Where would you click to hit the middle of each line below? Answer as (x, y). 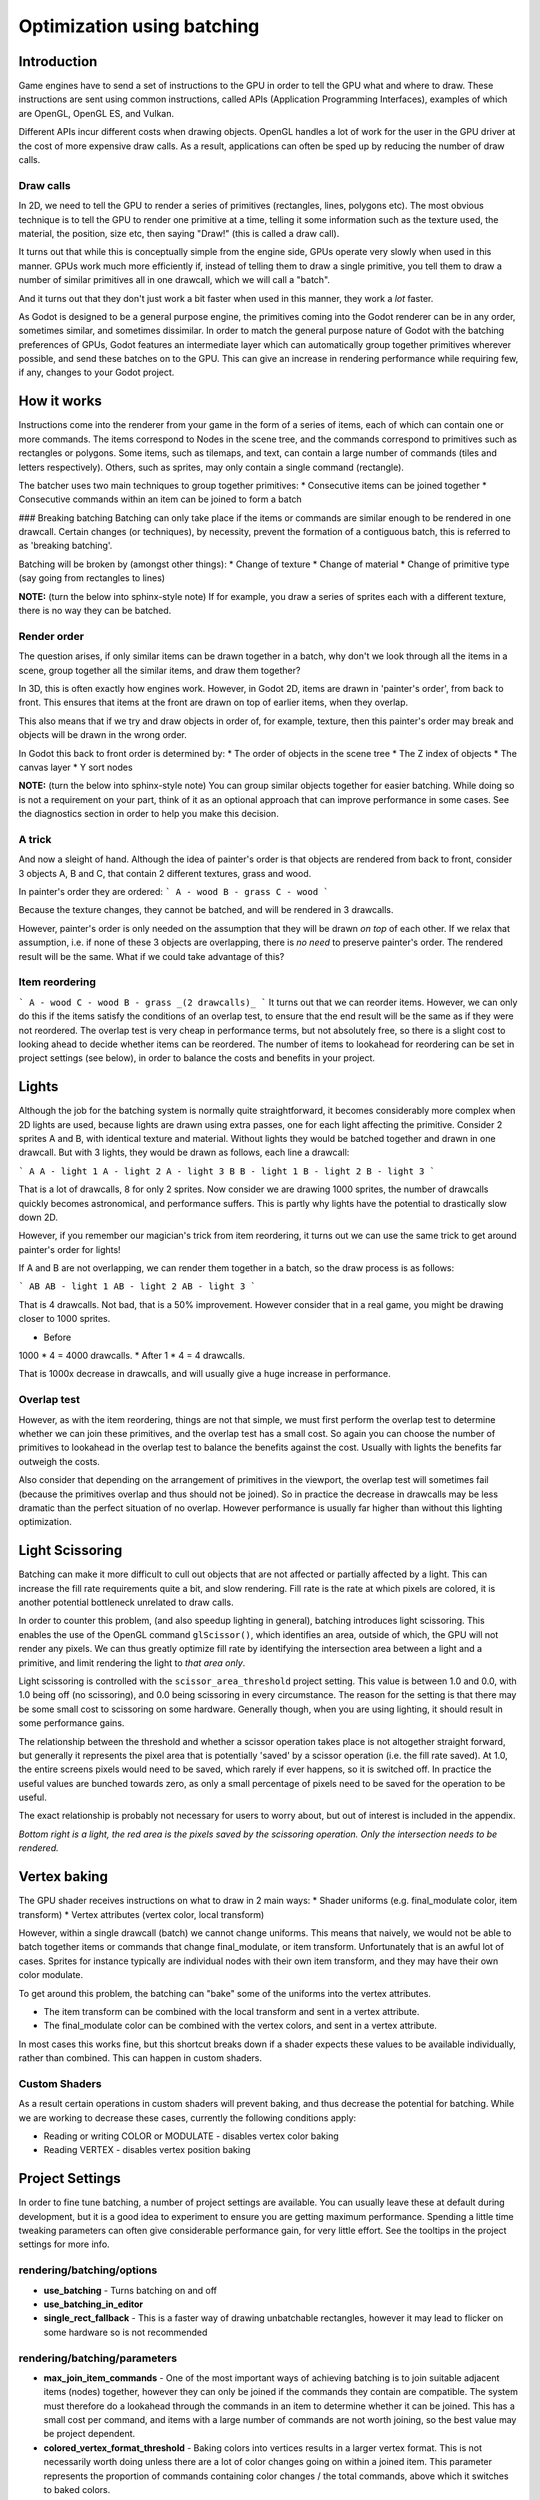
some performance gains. (71, 1723)
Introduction (58, 61)
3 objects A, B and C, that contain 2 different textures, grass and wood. (165, 873)
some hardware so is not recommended (125, 2332)
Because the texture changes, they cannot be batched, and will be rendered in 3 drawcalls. (206, 910)
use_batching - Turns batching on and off (130, 2290)
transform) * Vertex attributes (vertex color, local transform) (141, 1914)
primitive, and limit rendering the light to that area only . (132, 1662)
